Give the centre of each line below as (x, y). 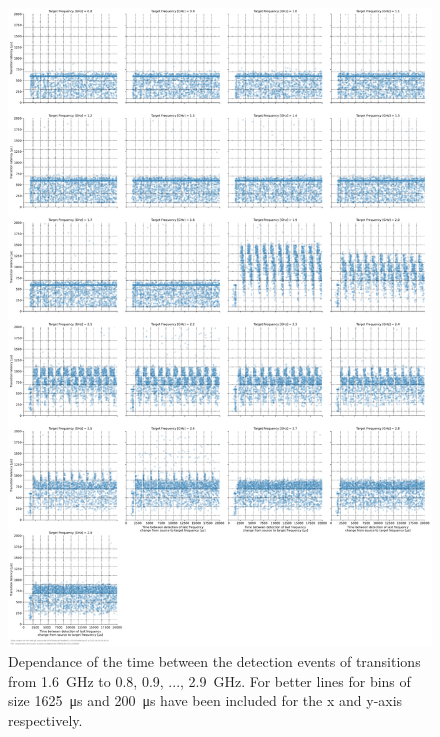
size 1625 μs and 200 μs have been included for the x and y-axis (205, 700)
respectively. (45, 719)
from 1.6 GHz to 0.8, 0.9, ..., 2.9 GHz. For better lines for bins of (209, 680)
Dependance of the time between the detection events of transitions (214, 661)
